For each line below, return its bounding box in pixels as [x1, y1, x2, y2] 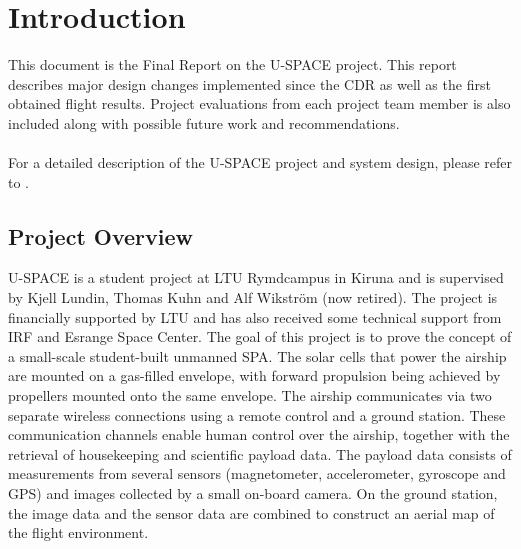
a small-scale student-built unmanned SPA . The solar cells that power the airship [8, 345, 507, 366]
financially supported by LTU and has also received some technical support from [8, 306, 502, 327]
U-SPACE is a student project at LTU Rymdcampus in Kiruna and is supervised [8, 267, 504, 288]
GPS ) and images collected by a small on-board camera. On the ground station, [8, 483, 498, 504]
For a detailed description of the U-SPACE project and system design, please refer [8, 152, 513, 173]
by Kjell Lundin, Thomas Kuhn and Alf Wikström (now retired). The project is [8, 287, 498, 308]
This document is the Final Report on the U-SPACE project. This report [8, 54, 457, 75]
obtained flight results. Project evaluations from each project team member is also [8, 93, 511, 114]
